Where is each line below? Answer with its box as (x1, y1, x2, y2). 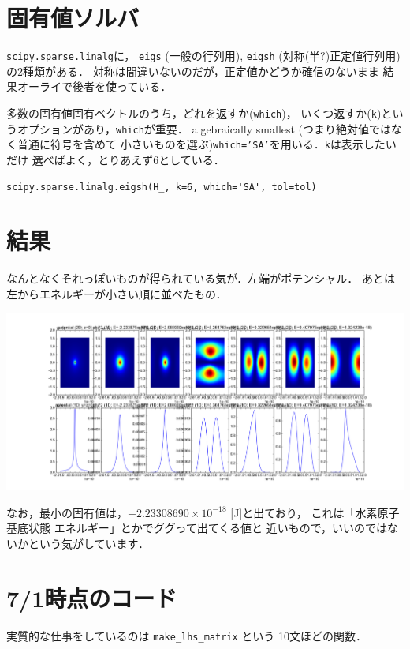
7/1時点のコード (6, 581, 177, 613)
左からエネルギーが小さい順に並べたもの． (6, 285, 227, 302)
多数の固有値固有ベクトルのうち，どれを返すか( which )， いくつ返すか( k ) (6, 104, 382, 121)
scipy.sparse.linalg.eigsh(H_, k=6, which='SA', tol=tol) (6, 181, 317, 193)
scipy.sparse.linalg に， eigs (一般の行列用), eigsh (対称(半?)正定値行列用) (6, 47, 401, 64)
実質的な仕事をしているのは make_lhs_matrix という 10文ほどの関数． (6, 627, 367, 643)
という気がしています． (28, 535, 150, 551)
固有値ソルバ (6, 2, 140, 34)
